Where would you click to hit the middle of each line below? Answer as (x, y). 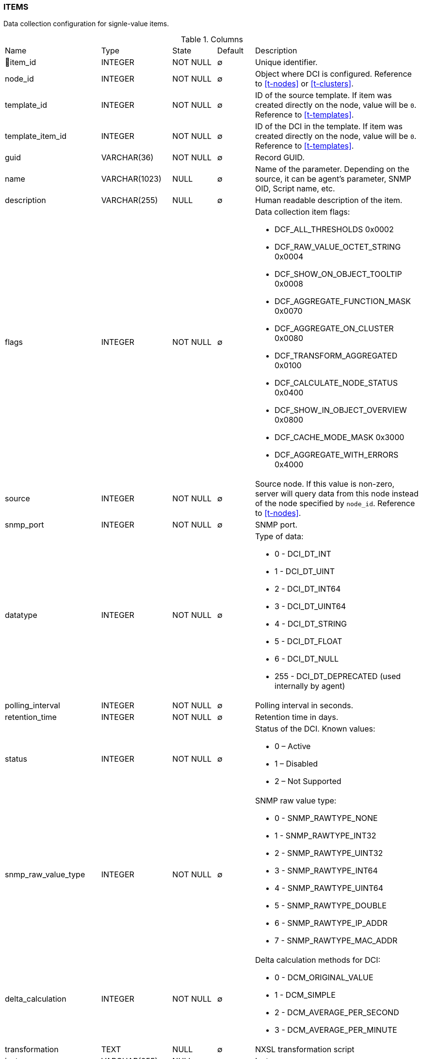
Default (230, 51)
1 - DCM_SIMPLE (305, 995)
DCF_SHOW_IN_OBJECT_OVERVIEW (341, 410)
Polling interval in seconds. (304, 706)
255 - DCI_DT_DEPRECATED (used (338, 676)
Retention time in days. (297, 717)
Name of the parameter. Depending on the (332, 169)
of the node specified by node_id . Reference (335, 504)
